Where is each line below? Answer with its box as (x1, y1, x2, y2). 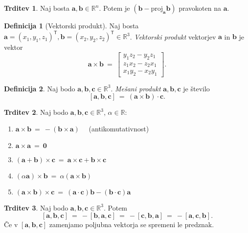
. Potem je (99, 3, 130, 13)
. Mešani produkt (111, 83, 161, 93)
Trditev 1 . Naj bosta (4, 3, 69, 13)
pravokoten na (179, 3, 221, 13)
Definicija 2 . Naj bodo (4, 83, 75, 93)
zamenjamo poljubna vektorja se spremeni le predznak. (49, 219, 214, 230)
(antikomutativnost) (89, 124, 149, 134)
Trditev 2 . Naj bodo (4, 107, 68, 117)
